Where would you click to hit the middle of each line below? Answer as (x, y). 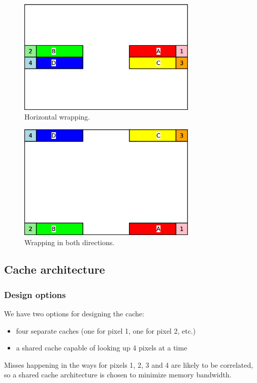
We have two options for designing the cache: (74, 314)
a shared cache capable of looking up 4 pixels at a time (102, 348)
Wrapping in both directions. (70, 242)
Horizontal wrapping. (57, 117)
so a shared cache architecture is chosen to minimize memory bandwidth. (118, 375)
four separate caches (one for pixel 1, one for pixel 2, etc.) (106, 330)
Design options (35, 294)
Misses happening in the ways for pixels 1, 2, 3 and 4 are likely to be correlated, (129, 364)
